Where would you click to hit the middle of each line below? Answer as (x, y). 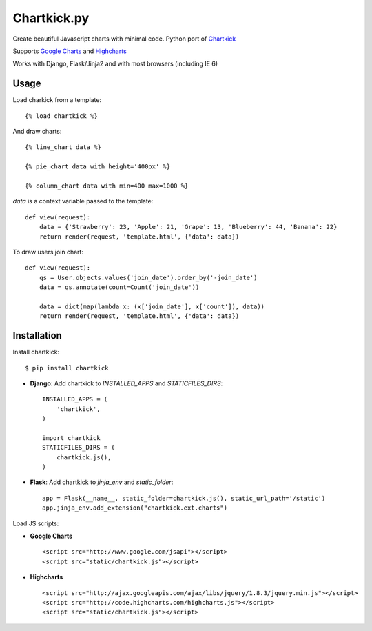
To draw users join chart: (48, 252)
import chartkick (71, 438)
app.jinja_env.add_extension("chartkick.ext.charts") (135, 508)
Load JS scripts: (36, 523)
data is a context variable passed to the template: (83, 201)
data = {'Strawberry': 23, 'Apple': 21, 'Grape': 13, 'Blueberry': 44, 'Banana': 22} (188, 227)
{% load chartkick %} (61, 116)
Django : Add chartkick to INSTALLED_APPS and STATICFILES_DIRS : (126, 383)
